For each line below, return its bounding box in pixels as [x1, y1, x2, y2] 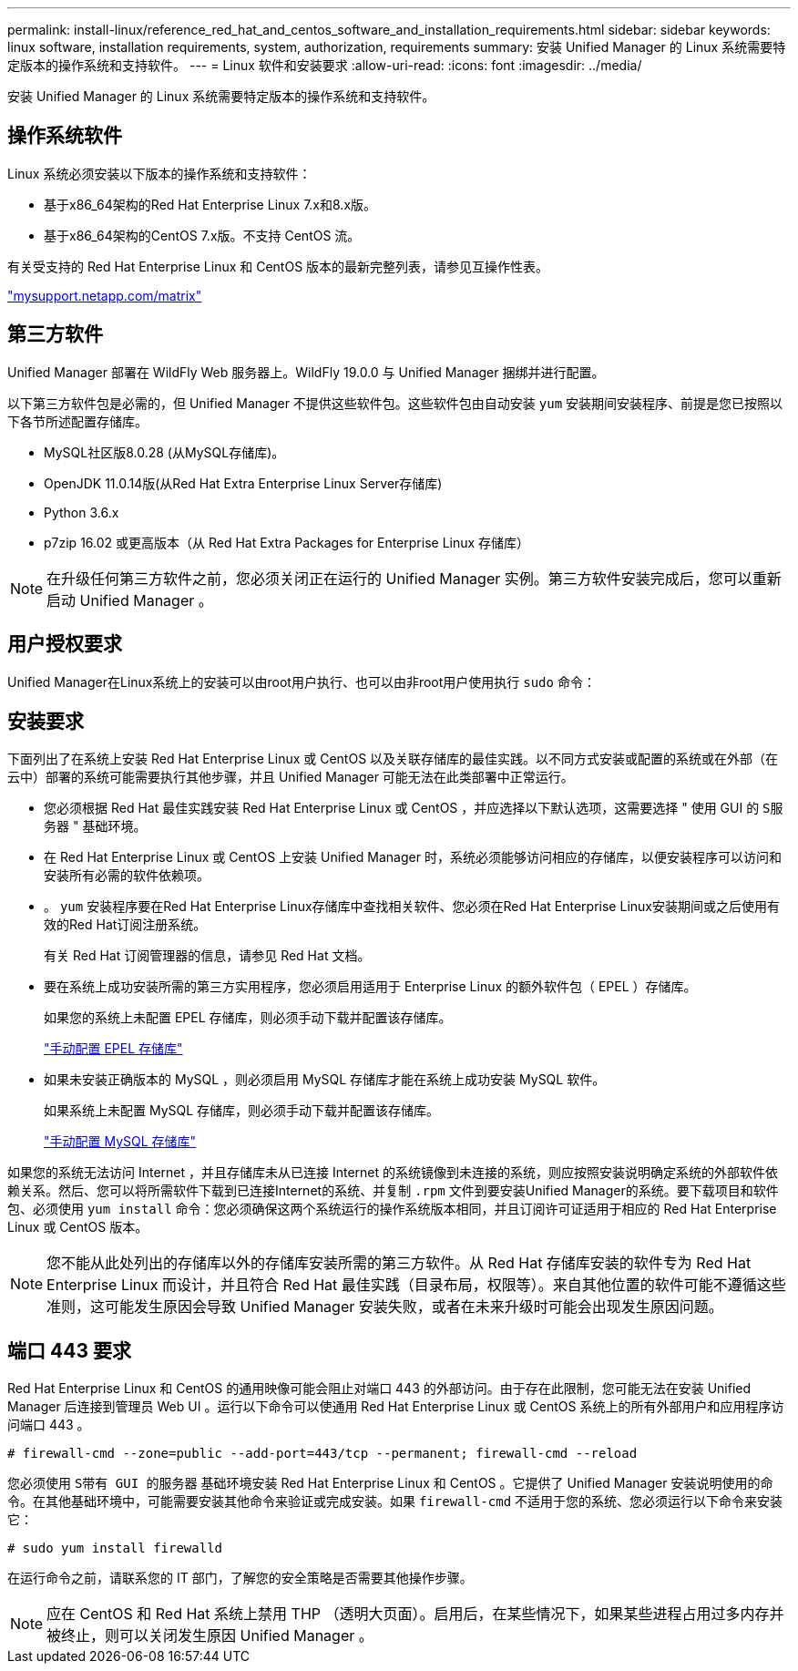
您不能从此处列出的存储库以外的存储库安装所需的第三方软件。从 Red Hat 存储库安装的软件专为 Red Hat [46, 1254, 752, 1273]
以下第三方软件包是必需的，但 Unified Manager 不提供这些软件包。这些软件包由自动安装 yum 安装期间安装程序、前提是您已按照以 [7, 395, 783, 411]
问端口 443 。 [7, 1417, 90, 1433]
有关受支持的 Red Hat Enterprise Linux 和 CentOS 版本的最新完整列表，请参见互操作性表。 [7, 258, 549, 274]
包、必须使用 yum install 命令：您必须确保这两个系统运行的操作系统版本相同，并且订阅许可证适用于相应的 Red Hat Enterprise [7, 1201, 777, 1217]
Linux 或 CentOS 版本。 [7, 1219, 148, 1235]
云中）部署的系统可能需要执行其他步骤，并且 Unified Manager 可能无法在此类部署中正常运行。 [7, 769, 574, 785]
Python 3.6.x [44, 504, 119, 520]
